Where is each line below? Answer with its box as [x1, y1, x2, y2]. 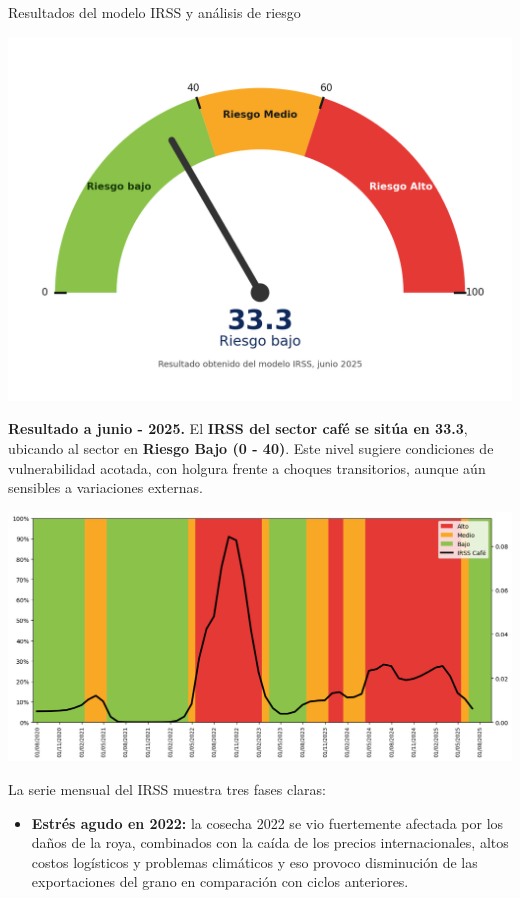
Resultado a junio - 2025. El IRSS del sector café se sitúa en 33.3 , [8, 418, 468, 439]
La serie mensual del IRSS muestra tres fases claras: [8, 778, 326, 799]
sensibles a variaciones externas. [8, 477, 203, 498]
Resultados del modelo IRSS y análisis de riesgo [8, 2, 301, 22]
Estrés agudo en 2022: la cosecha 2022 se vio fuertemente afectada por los [31, 812, 504, 833]
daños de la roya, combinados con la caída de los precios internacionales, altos [31, 832, 509, 853]
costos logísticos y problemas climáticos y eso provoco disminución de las [31, 851, 478, 872]
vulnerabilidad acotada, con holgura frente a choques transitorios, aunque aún [8, 457, 486, 478]
